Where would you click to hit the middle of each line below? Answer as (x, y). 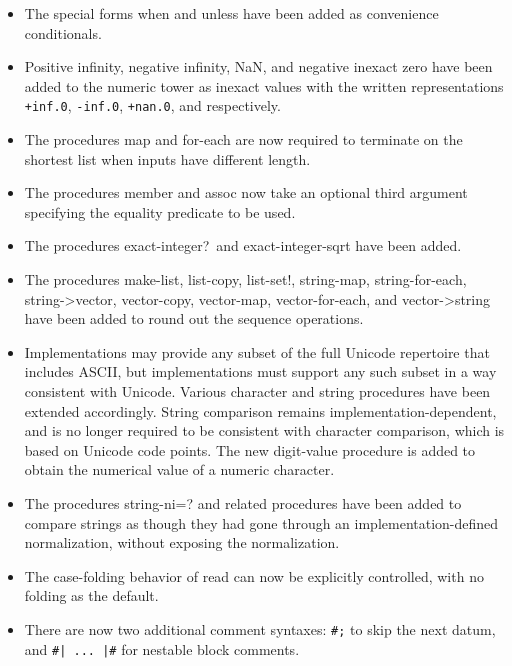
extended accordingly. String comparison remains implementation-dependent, (260, 410)
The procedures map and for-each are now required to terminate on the (243, 139)
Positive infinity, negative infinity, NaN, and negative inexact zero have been (258, 66)
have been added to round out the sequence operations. (194, 318)
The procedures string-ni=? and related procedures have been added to (243, 502)
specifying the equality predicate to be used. (160, 211)
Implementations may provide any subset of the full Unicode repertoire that (257, 351)
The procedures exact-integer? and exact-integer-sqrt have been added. (243, 245)
